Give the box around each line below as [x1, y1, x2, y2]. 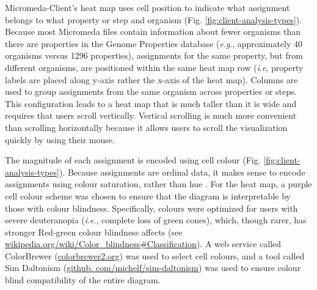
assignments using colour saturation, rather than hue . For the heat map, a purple [5, 177, 312, 190]
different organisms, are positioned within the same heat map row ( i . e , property [5, 61, 304, 73]
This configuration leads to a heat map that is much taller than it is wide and [5, 97, 297, 110]
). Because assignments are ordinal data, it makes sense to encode [59, 165, 305, 178]
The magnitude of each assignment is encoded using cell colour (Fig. [5, 154, 261, 166]
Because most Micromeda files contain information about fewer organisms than [5, 25, 301, 38]
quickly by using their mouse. [5, 133, 115, 146]
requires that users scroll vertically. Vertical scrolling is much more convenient [5, 109, 297, 122]
